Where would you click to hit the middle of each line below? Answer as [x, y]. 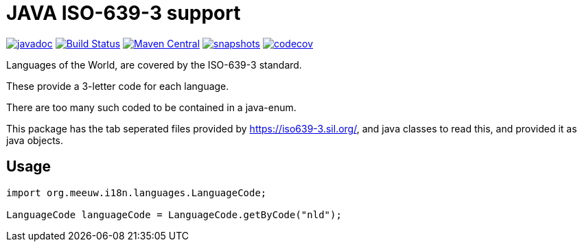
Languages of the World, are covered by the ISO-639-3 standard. [154, 64]
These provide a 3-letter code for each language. [118, 86]
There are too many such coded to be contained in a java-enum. [151, 107]
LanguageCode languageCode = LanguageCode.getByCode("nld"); [174, 214]
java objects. [35, 140]
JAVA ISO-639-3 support [124, 13]
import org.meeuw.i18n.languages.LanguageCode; [137, 192]
